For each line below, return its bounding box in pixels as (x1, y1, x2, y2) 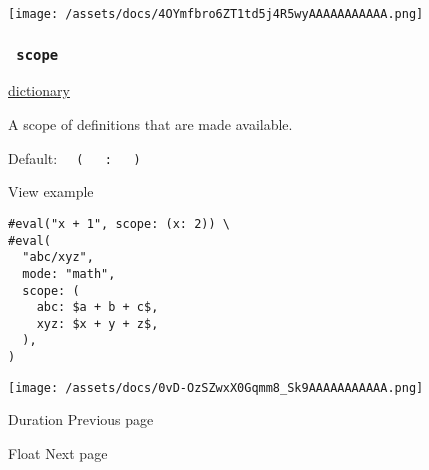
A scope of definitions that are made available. (8, 114, 293, 135)
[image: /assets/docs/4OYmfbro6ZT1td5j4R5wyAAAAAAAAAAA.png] (8, 7, 424, 21)
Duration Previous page (8, 409, 154, 430)
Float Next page (8, 443, 108, 464)
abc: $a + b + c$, (36, 300, 159, 315)
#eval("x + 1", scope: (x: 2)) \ (8, 216, 230, 231)
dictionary (8, 80, 70, 101)
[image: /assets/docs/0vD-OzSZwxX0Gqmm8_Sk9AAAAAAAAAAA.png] (8, 380, 424, 395)
